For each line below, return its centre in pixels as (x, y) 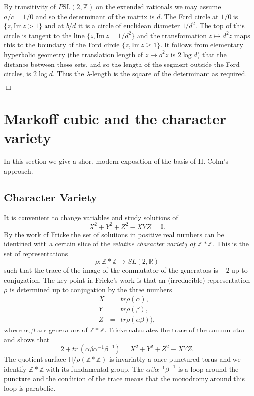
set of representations (36, 253)
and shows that (27, 339)
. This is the (231, 244)
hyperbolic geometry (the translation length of (74, 54)
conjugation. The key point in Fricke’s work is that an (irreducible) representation (127, 279)
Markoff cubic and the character (115, 118)
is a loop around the (208, 368)
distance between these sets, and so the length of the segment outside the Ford (122, 64)
